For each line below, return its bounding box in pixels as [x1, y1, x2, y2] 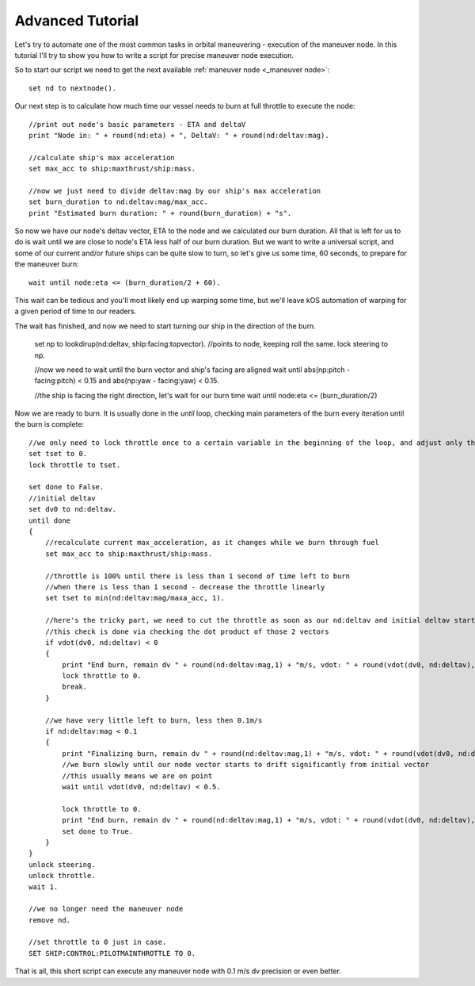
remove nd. [28, 915, 71, 924]
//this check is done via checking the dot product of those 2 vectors [44, 627, 329, 636]
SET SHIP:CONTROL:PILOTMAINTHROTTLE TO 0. [28, 949, 196, 957]
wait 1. [28, 882, 59, 892]
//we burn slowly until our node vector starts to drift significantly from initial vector [62, 760, 430, 769]
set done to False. [28, 482, 104, 492]
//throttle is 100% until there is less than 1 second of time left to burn [44, 571, 351, 581]
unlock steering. [28, 860, 96, 869]
